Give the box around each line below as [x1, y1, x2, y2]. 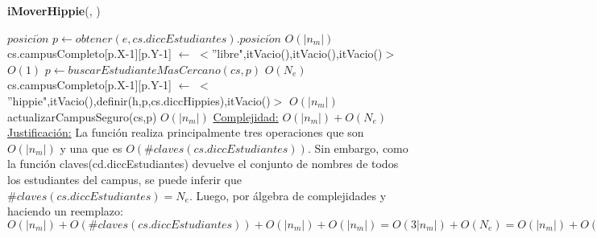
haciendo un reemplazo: [7, 203, 123, 220]
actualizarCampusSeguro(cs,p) [7, 108, 157, 125]
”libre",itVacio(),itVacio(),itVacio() [211, 45, 383, 62]
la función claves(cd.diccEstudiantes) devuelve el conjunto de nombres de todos [7, 155, 399, 172]
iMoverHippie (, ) [7, 2, 101, 18]
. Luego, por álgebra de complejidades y [189, 187, 387, 203]
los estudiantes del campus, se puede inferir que [7, 170, 242, 187]
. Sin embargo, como [307, 139, 408, 156]
